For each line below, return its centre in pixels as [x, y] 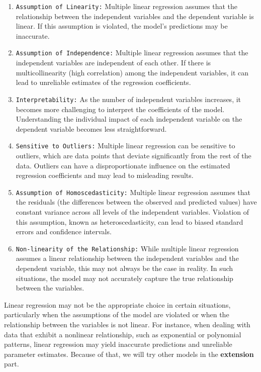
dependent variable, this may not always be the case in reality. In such [124, 268]
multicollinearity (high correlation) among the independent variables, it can [132, 72]
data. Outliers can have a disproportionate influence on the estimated [123, 165]
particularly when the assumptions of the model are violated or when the [117, 314]
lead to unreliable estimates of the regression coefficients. [103, 82]
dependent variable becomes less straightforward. [91, 128]
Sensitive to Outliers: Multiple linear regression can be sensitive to [125, 146]
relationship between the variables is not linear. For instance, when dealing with [127, 324]
